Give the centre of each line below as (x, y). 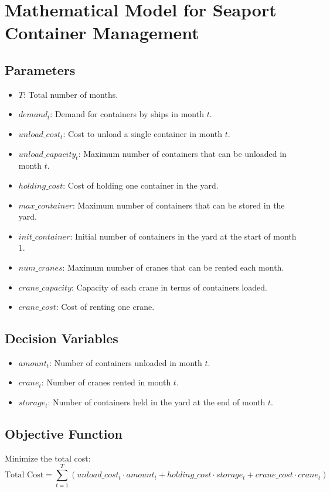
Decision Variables (62, 338)
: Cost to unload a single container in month (143, 133)
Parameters (40, 69)
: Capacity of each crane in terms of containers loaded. (169, 287)
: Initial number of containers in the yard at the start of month (183, 236)
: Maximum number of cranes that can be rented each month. (173, 267)
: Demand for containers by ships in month (127, 114)
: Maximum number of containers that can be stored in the (179, 205)
